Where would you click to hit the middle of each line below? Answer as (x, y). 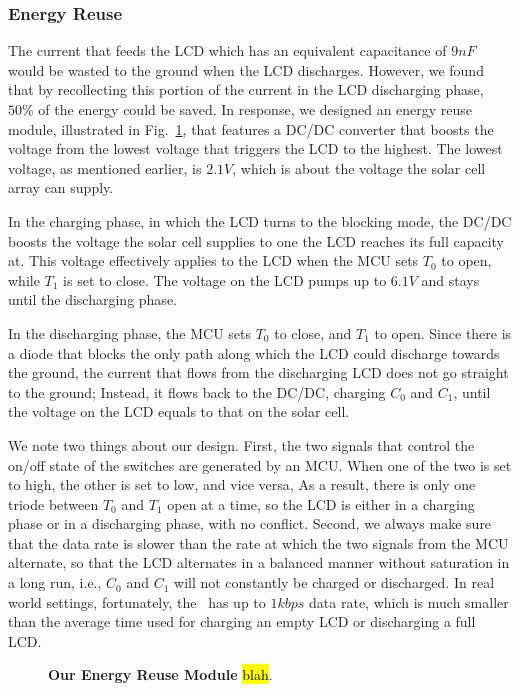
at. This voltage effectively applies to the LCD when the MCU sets (213, 260)
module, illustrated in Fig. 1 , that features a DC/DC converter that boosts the (251, 128)
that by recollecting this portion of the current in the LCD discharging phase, (246, 89)
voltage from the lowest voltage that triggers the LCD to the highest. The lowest (255, 148)
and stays (450, 279)
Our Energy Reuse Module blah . (160, 674)
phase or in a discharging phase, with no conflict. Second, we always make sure (250, 523)
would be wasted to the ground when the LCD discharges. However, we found (246, 69)
